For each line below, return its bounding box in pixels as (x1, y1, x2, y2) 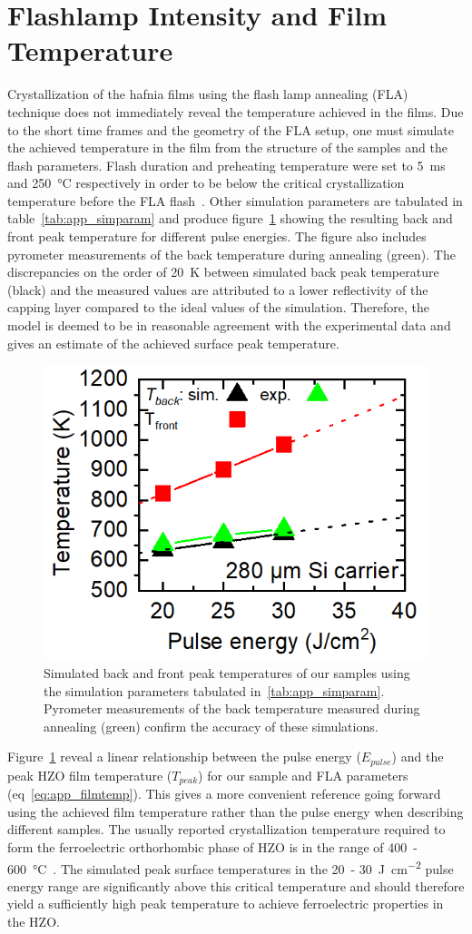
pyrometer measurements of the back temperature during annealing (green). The (7, 244, 456, 263)
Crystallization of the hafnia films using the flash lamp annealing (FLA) (7, 84, 408, 103)
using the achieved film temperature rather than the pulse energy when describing (7, 801, 464, 821)
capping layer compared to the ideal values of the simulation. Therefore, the (7, 298, 430, 317)
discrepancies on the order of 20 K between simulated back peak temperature (7, 262, 439, 281)
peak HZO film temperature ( (7, 765, 172, 784)
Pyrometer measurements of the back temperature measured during (44, 699, 420, 718)
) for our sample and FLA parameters (198, 765, 408, 784)
